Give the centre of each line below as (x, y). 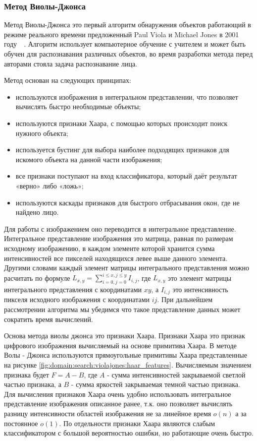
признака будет (26, 374)
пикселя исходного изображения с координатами (77, 299)
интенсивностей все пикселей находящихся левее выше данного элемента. (116, 258)
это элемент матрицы (200, 278)
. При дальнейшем (185, 299)
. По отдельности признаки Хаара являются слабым (137, 423)
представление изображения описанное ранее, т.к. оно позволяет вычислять (118, 404)
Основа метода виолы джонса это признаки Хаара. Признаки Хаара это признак (125, 336)
